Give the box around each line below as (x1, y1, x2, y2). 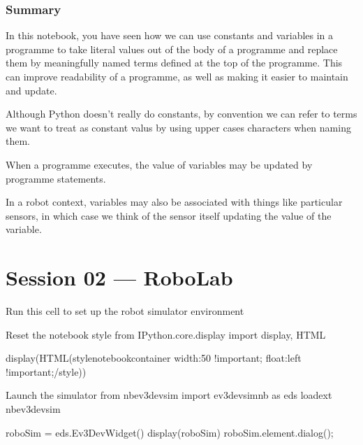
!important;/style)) (6, 364, 87, 379)
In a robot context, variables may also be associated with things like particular (6, 195, 343, 209)
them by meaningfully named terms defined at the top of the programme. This (6, 55, 343, 70)
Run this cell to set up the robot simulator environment (6, 304, 244, 318)
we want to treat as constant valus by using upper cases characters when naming (6, 120, 351, 134)
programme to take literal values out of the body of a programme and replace (6, 41, 338, 56)
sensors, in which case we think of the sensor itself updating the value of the (6, 208, 332, 222)
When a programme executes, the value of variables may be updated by (6, 157, 313, 171)
